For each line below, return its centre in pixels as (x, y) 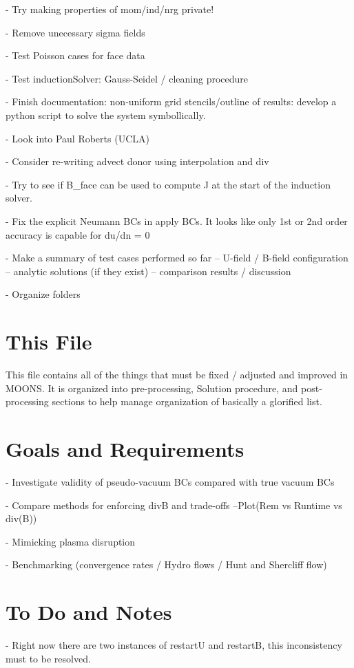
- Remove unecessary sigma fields (75, 32)
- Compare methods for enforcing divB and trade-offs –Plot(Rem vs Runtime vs (174, 505)
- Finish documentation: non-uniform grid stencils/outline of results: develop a (171, 101)
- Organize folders (43, 294)
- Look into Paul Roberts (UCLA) (77, 138)
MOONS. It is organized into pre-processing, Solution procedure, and (152, 388)
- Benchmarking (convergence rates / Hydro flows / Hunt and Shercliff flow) (166, 564)
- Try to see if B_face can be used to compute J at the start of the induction (168, 184)
